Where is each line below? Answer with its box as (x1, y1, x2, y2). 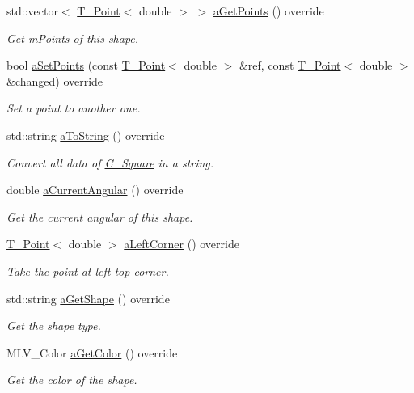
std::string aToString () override (6, 126, 165, 143)
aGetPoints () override (213, 2, 324, 19)
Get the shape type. (6, 317, 101, 334)
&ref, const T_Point (239, 57, 341, 74)
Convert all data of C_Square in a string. (6, 154, 214, 171)
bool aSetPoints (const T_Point (6, 57, 166, 74)
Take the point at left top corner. (6, 262, 169, 279)
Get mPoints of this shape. (6, 29, 139, 46)
